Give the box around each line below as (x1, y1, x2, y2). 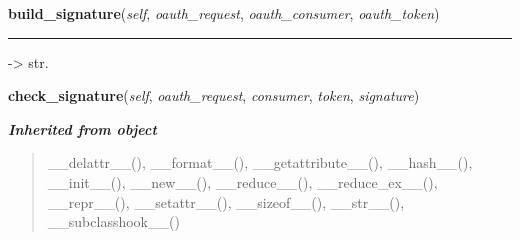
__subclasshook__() (47, 211, 180, 232)
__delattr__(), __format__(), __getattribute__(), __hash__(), (47, 152, 473, 173)
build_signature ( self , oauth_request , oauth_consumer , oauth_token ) (8, 3, 440, 23)
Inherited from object (8, 118, 157, 139)
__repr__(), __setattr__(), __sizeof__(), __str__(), (47, 191, 405, 212)
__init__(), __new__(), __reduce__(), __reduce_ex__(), (47, 171, 438, 192)
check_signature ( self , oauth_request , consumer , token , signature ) (8, 85, 420, 106)
